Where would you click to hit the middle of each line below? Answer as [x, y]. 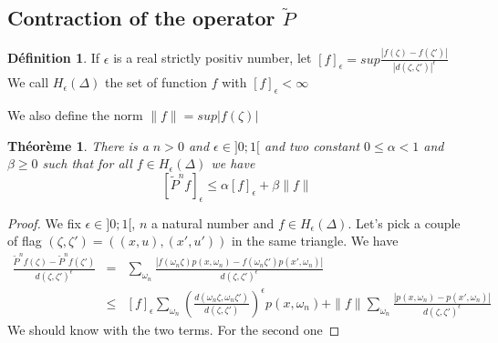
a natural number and [213, 222]
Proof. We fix [44, 222]
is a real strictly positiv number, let [213, 58]
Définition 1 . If [54, 58]
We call [28, 82]
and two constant [312, 145]
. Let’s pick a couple [404, 222]
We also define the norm [75, 115]
